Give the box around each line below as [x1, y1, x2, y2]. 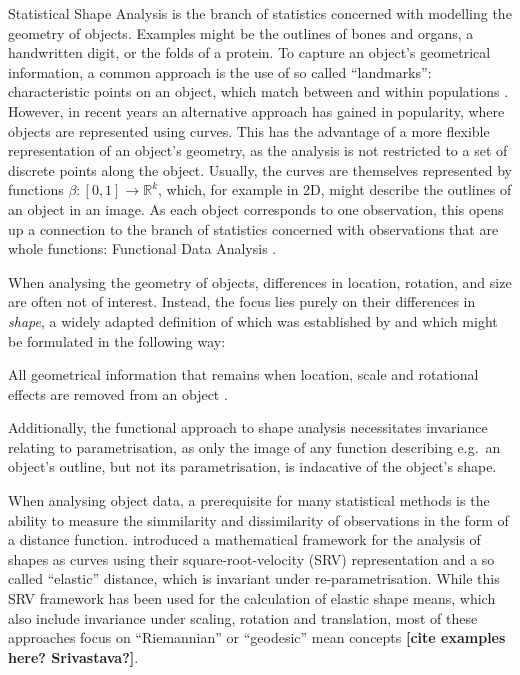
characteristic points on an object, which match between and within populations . [8, 81, 509, 102]
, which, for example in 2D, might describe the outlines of [158, 179, 512, 200]
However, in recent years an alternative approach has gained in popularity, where [8, 100, 505, 121]
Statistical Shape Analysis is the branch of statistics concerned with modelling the [8, 3, 512, 23]
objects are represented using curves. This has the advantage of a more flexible [8, 120, 490, 141]
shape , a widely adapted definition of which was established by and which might [8, 310, 498, 331]
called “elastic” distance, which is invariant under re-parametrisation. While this [8, 568, 500, 589]
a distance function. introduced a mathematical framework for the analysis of [8, 529, 481, 550]
